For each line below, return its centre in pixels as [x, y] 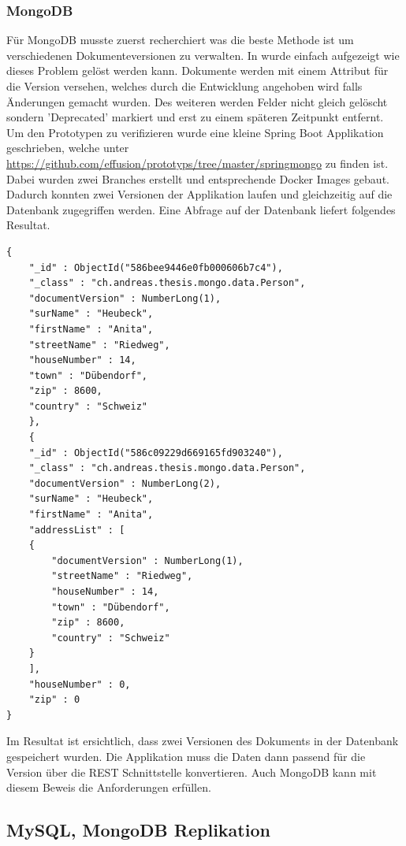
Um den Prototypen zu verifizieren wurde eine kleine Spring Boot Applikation [195, 132]
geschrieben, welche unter [68, 148]
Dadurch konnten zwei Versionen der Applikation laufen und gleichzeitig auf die [199, 194]
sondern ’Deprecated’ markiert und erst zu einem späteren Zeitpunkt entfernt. [195, 117]
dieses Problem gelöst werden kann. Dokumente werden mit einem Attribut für [197, 70]
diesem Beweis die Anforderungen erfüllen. [109, 787]
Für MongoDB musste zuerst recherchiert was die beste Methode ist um [180, 40]
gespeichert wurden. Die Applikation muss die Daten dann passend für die [186, 756]
